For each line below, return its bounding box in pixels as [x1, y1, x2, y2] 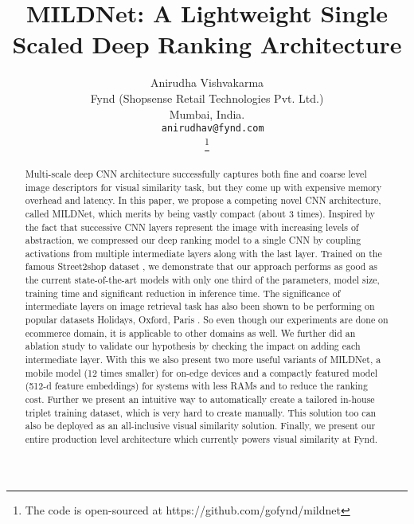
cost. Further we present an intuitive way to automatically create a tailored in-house [25, 393, 375, 406]
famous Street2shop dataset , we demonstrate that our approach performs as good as [25, 260, 378, 273]
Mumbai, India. [169, 105, 245, 122]
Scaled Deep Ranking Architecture [12, 28, 402, 61]
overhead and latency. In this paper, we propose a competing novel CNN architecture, [25, 194, 381, 207]
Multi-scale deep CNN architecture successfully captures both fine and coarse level [25, 166, 367, 180]
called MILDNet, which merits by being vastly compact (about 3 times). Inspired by [25, 206, 376, 220]
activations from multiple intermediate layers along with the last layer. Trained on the [25, 246, 382, 260]
